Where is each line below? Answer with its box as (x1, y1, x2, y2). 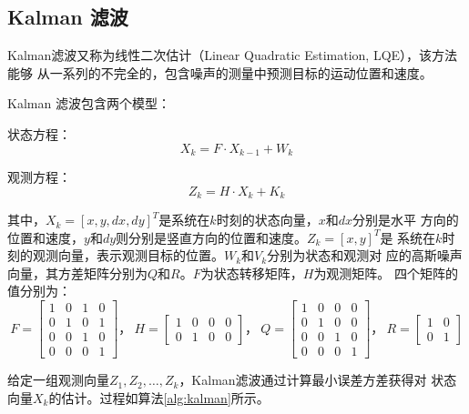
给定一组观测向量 (7, 370, 109, 389)
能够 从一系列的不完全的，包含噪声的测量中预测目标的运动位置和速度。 (7, 63, 433, 82)
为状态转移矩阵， (200, 263, 303, 282)
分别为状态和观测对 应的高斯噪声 (267, 246, 463, 265)
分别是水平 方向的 (352, 210, 459, 229)
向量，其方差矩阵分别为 (7, 263, 148, 282)
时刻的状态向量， (216, 210, 319, 229)
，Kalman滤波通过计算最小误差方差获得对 (178, 370, 427, 389)
